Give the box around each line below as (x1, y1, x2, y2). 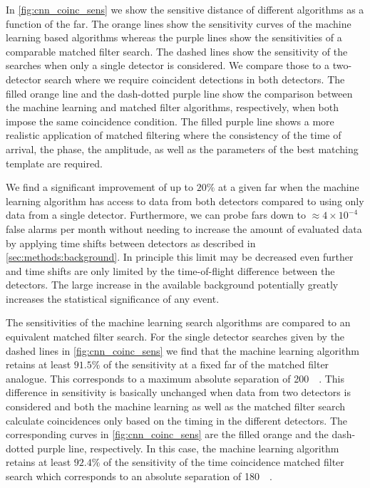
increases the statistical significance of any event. (6, 291, 220, 306)
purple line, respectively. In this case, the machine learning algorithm (37, 440, 339, 455)
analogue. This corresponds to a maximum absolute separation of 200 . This (6, 370, 345, 385)
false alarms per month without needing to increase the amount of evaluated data (6, 221, 362, 236)
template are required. (6, 155, 103, 170)
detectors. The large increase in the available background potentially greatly (6, 277, 339, 292)
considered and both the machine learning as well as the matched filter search (6, 399, 346, 414)
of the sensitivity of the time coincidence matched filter (103, 455, 344, 469)
